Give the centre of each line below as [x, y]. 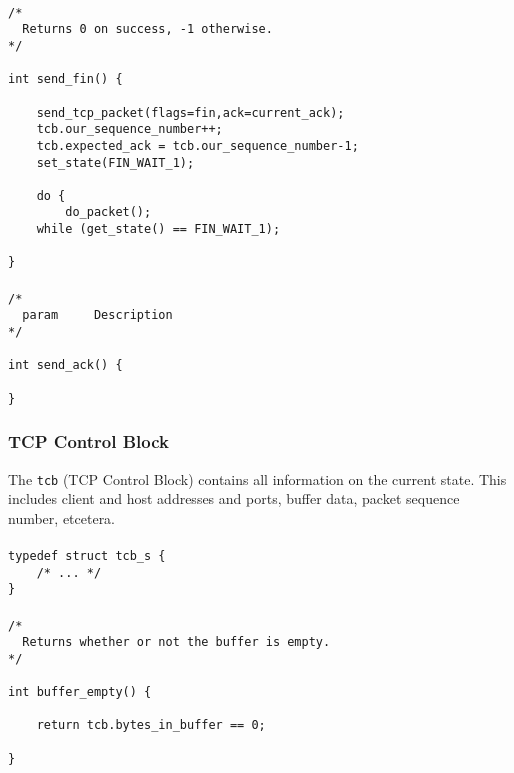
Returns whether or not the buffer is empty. [176, 642]
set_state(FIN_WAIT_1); [115, 162]
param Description [97, 315]
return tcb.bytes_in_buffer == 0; [151, 725]
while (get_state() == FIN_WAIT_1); [158, 229]
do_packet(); [108, 212]
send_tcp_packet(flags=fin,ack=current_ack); [190, 112]
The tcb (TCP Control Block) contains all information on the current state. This [257, 478]
